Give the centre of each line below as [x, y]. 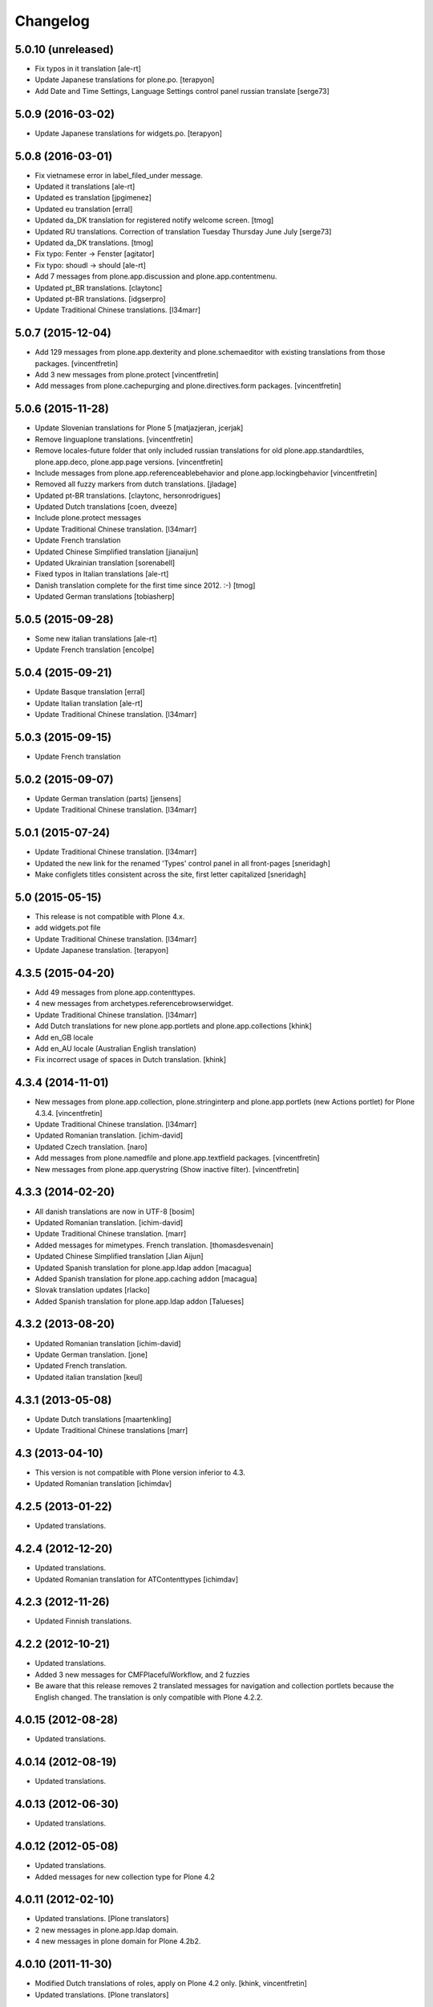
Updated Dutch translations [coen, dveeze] [106, 507]
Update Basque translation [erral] [90, 692]
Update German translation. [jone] [91, 1354]
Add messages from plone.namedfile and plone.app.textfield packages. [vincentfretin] [177, 1158]
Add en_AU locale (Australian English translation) [115, 1048]
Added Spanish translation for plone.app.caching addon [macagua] [146, 1278]
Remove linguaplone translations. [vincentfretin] [114, 439]
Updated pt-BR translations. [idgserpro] [100, 299]
